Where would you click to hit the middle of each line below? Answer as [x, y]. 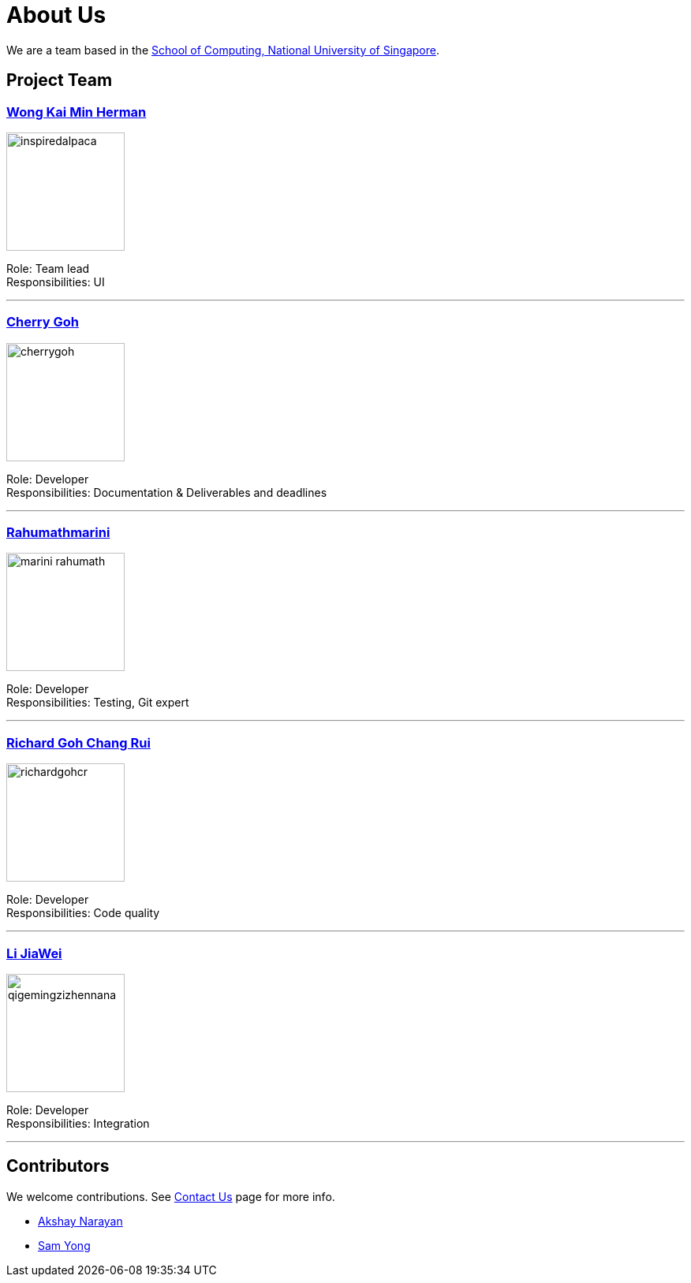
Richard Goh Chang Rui [78, 742]
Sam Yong [64, 1245]
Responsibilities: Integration [78, 1123]
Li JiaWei [34, 953]
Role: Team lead [48, 268]
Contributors [58, 1166]
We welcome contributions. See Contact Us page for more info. [171, 1196]
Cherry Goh [43, 322]
